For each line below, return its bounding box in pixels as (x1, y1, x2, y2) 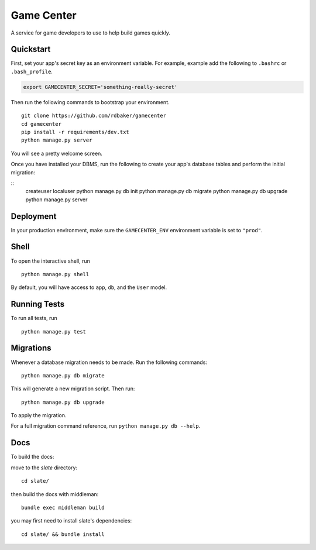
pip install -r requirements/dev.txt (21, 129, 130, 135)
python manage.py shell (21, 271, 90, 277)
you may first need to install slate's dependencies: (11, 517, 132, 524)
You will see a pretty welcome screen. (11, 150, 102, 157)
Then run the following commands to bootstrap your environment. (11, 98, 170, 105)
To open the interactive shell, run (11, 257, 91, 264)
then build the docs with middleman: (11, 490, 99, 497)
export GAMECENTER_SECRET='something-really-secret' (23, 84, 178, 90)
